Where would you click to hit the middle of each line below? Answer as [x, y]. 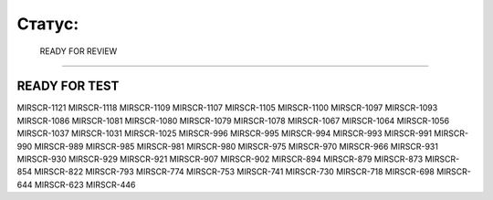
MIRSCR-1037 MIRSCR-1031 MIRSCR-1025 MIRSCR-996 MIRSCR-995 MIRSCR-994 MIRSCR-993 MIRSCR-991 [225, 133]
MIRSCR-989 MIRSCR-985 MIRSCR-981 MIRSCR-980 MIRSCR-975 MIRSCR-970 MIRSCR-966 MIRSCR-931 [236, 146]
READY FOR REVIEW [79, 51]
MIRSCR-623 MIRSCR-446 [85, 184]
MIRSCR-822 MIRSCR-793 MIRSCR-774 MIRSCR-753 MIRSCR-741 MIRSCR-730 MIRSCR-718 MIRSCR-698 [234, 172]
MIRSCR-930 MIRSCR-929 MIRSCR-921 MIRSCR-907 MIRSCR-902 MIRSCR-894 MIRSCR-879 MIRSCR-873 [220, 159]
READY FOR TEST [68, 86]
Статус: [48, 24]
